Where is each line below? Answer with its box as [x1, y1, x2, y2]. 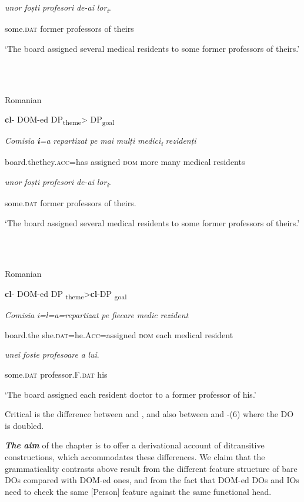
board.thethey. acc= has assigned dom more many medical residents [5, 156, 245, 168]
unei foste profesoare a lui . [5, 348, 99, 361]
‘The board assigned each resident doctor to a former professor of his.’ [5, 388, 256, 400]
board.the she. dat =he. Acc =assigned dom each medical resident [5, 328, 233, 341]
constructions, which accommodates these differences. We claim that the [5, 450, 265, 463]
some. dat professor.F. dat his [5, 368, 108, 380]
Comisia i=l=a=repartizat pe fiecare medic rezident [5, 309, 189, 321]
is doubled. [5, 419, 44, 431]
